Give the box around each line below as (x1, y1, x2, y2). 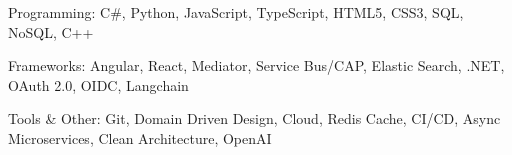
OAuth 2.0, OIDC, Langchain (8, 74, 189, 95)
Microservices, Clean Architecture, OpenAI (8, 127, 272, 148)
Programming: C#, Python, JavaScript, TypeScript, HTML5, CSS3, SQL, (8, 2, 464, 22)
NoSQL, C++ (8, 21, 94, 42)
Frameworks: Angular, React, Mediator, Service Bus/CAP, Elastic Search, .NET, (8, 55, 505, 76)
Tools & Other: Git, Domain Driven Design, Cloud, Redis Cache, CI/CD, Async (8, 108, 501, 129)
